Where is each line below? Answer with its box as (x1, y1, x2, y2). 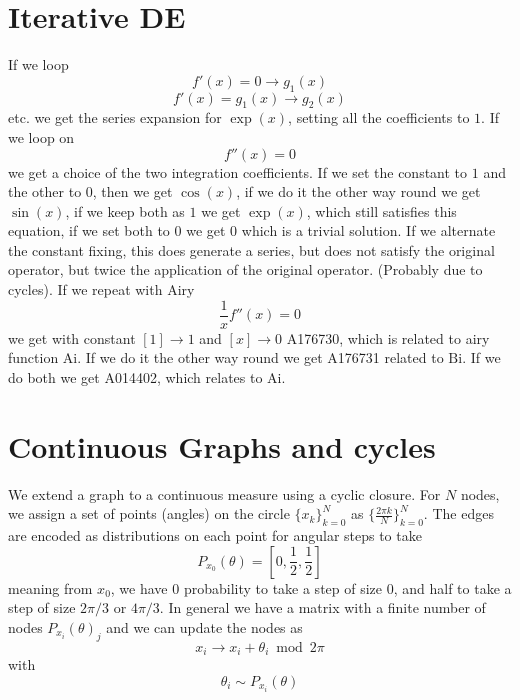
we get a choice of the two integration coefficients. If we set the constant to (8, 161, 468, 182)
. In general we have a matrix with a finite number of (159, 597, 486, 618)
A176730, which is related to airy (286, 327, 490, 348)
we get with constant (8, 327, 136, 348)
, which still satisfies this (306, 200, 457, 221)
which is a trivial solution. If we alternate (241, 220, 496, 241)
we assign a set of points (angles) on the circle (8, 503, 290, 524)
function (8, 347, 59, 368)
